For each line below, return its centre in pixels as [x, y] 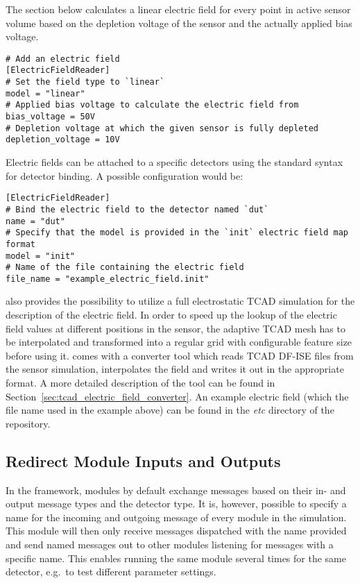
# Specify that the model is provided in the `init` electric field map [177, 233]
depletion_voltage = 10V [63, 140]
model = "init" [41, 256]
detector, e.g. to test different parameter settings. [111, 572]
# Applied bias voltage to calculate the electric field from [152, 105]
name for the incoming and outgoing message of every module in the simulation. [176, 517]
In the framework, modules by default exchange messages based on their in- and [176, 490]
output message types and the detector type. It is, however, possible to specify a [176, 504]
